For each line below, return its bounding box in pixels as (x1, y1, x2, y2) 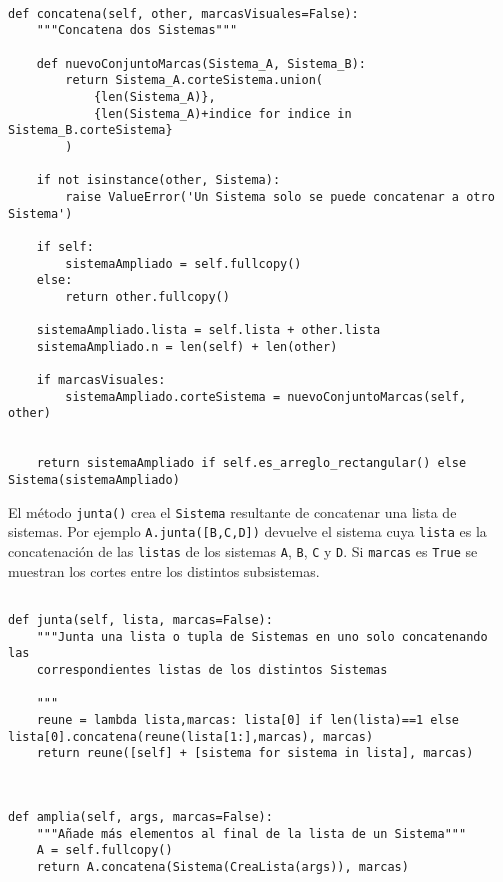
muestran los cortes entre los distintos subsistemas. (8, 560, 320, 581)
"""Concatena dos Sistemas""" (36, 23, 238, 38)
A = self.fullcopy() (36, 843, 173, 858)
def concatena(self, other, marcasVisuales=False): (8, 6, 359, 21)
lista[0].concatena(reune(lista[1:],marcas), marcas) (8, 729, 374, 744)
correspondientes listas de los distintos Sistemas (36, 662, 388, 677)
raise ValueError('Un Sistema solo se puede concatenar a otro (65, 189, 495, 204)
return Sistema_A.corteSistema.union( (65, 73, 323, 88)
